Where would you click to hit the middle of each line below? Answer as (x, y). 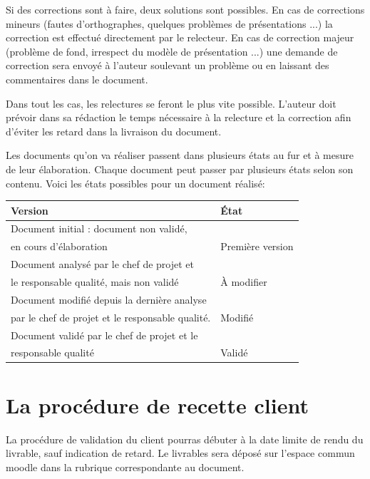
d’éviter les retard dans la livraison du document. (114, 131)
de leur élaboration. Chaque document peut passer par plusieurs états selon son (180, 169)
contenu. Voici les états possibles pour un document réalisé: (135, 183)
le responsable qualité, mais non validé (95, 282)
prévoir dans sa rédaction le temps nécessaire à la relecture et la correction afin (179, 117)
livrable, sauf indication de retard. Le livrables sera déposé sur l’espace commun (180, 453)
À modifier (244, 282)
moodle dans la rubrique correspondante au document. (125, 467)
